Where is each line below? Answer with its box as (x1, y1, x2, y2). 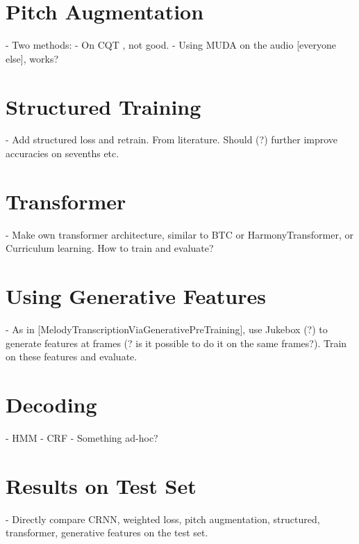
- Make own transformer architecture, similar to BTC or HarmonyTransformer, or (6, 227, 353, 241)
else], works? (6, 51, 59, 65)
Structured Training (6, 92, 201, 120)
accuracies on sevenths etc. (6, 146, 119, 161)
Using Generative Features (6, 282, 266, 310)
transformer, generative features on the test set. (6, 525, 208, 540)
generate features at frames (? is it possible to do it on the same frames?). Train (6, 335, 347, 350)
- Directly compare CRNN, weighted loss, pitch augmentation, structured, (6, 511, 320, 526)
